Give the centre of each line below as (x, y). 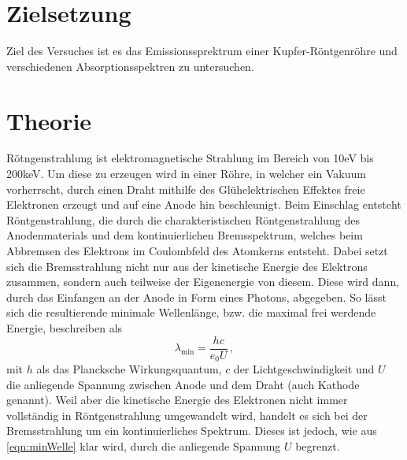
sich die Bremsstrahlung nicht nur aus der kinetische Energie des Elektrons (187, 266)
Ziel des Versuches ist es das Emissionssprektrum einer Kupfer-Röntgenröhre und (202, 51)
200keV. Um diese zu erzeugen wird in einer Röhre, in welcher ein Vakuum (186, 174)
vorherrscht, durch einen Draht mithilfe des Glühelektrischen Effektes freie (186, 189)
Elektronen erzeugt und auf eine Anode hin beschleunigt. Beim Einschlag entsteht (204, 204)
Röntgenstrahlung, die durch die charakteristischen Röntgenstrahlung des (183, 219)
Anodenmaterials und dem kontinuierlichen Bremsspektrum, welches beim (185, 235)
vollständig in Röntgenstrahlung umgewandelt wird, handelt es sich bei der (187, 415)
